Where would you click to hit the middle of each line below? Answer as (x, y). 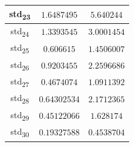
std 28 (20, 99)
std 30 (20, 132)
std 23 (20, 14)
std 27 (20, 82)
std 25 (20, 48)
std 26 (20, 65)
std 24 (20, 31)
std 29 (20, 115)
